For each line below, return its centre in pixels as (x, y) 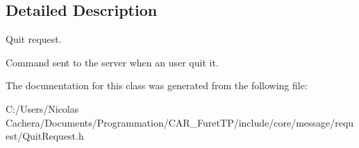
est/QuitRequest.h (45, 136)
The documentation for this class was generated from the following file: (157, 85)
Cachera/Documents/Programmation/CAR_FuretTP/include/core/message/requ (180, 122)
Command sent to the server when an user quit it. (112, 62)
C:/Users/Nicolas (42, 108)
